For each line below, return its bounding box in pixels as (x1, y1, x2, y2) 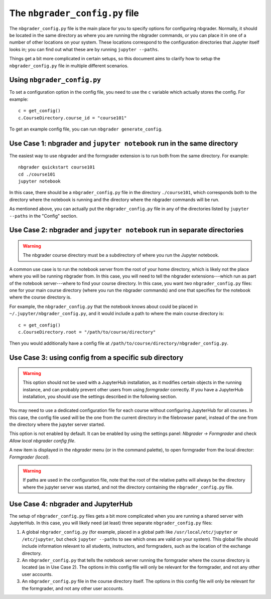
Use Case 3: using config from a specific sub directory (9, 354, 184, 362)
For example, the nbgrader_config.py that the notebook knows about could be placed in (9, 304, 198, 310)
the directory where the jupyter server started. (9, 421, 105, 427)
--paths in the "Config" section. (9, 213, 78, 219)
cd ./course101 (18, 171, 56, 177)
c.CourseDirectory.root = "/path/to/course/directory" (18, 329, 156, 335)
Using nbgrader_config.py (9, 76, 101, 84)
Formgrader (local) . (9, 454, 50, 460)
